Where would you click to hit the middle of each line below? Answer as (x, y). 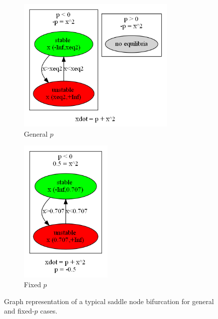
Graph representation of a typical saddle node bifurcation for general (109, 301)
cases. (49, 311)
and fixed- (19, 311)
